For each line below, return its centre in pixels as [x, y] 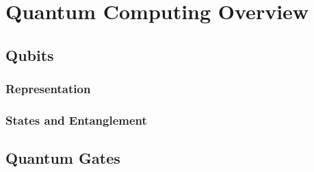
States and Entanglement [76, 120]
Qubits [30, 54]
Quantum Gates [63, 158]
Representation [48, 89]
